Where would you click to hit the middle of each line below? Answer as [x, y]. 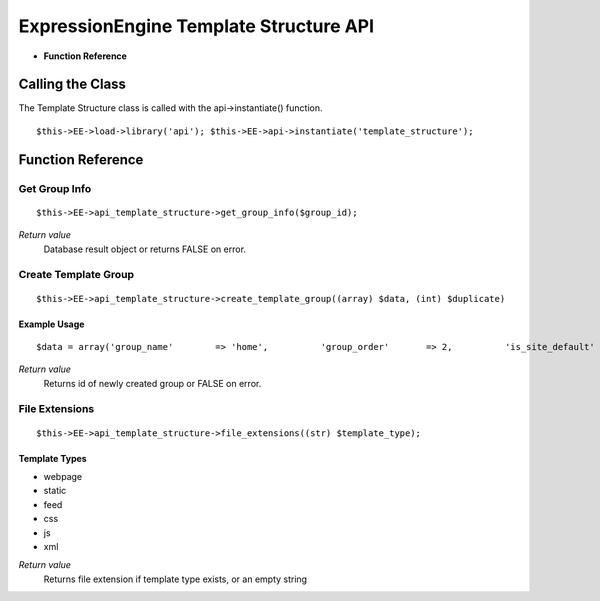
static [55, 491]
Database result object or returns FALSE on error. [145, 249]
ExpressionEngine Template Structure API [196, 26]
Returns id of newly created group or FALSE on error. [152, 383]
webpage [63, 477]
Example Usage [51, 324]
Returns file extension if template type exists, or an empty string [175, 579]
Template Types [52, 458]
